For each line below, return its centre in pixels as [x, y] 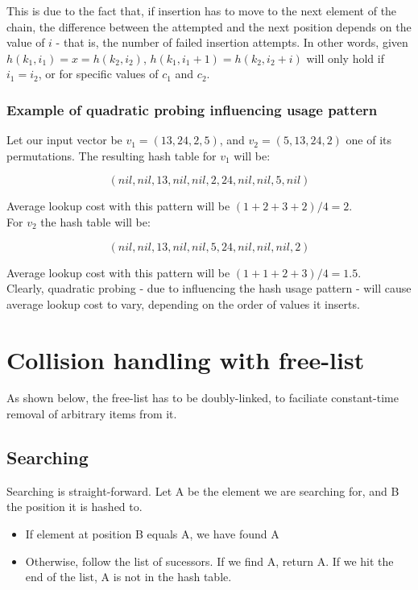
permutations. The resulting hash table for [112, 155]
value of [26, 42]
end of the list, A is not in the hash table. [128, 577]
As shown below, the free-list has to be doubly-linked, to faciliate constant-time [203, 398]
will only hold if [345, 58]
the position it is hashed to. [74, 507]
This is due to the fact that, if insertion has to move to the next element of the [202, 10]
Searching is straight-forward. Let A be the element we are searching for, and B [203, 490]
